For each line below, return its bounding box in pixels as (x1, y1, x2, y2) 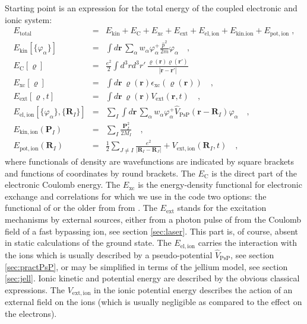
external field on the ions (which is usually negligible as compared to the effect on (5, 296, 302, 308)
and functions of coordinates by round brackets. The (5, 166, 195, 179)
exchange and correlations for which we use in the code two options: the (5, 190, 267, 202)
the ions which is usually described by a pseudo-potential (5, 248, 213, 261)
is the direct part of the (211, 166, 297, 179)
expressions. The (5, 283, 65, 296)
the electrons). (5, 307, 57, 319)
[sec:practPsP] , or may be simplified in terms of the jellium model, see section (5, 260, 288, 272)
